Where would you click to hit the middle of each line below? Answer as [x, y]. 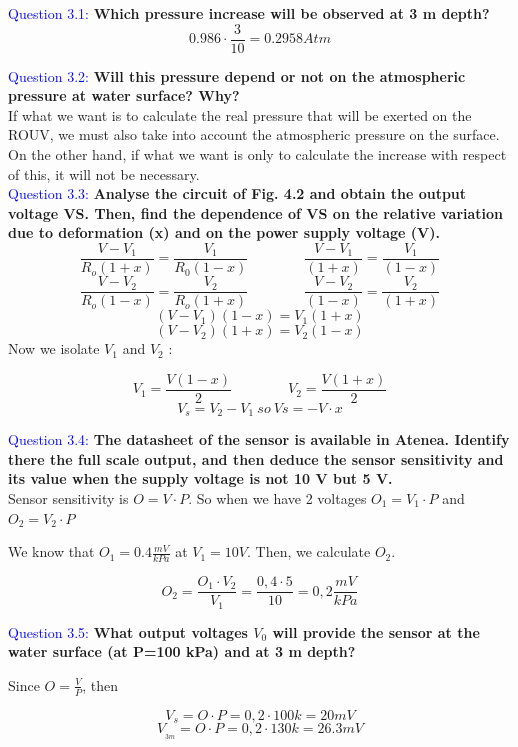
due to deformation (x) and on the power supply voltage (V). [224, 232]
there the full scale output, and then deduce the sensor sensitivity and [256, 458]
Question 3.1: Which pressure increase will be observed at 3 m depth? [249, 13]
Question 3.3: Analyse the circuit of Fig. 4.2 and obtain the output [237, 193]
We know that [51, 551]
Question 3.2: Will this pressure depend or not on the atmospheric [237, 75]
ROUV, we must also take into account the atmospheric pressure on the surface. [254, 134]
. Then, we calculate [309, 551]
